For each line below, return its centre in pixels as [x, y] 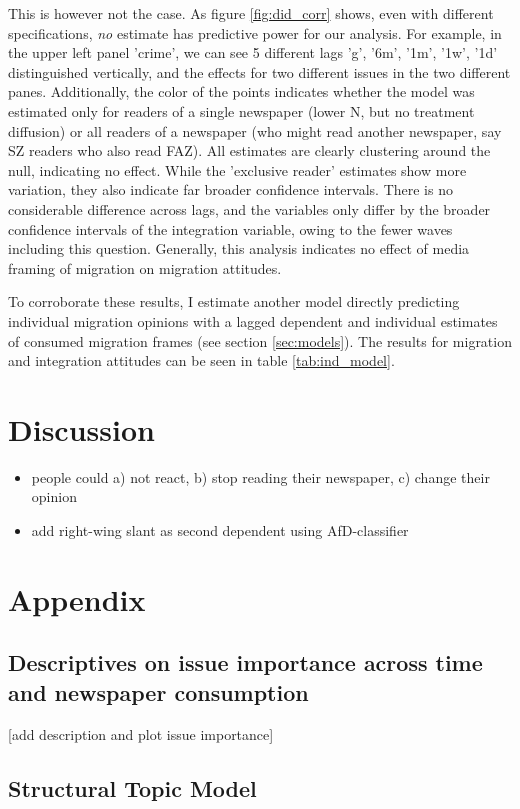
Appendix [77, 598]
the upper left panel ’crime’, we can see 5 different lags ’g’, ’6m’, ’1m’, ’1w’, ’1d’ [253, 52]
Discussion [81, 428]
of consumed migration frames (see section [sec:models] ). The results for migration [260, 340]
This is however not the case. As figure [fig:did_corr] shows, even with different [251, 13]
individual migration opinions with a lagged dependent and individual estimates [253, 320]
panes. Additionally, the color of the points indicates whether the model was [241, 91]
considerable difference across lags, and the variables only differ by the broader [249, 208]
